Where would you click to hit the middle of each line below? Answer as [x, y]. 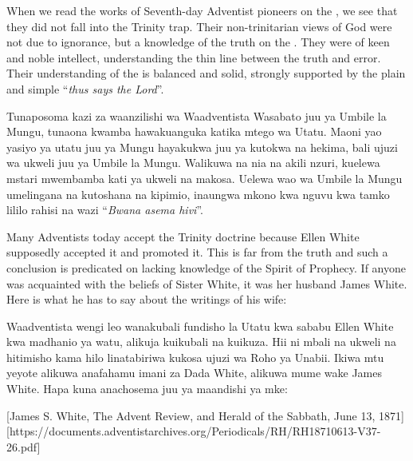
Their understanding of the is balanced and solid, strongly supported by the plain [206, 73]
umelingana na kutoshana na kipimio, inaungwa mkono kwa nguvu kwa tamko [198, 194]
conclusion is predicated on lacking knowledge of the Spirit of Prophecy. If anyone [206, 267]
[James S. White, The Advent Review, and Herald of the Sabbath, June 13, [191, 415]
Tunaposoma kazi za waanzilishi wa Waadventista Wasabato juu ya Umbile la [197, 115]
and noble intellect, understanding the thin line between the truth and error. [194, 57]
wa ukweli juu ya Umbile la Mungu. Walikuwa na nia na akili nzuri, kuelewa [193, 163]
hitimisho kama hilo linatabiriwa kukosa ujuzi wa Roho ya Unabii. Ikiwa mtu [195, 357]
